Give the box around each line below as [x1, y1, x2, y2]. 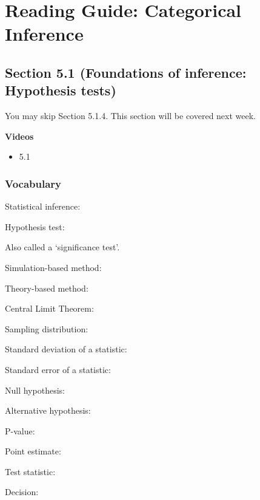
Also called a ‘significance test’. [5, 241, 120, 253]
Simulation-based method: [5, 261, 102, 273]
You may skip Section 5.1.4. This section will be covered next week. [5, 109, 256, 122]
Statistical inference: [5, 200, 81, 213]
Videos [5, 129, 34, 142]
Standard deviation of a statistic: [5, 343, 127, 355]
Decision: [5, 485, 39, 498]
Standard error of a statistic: [5, 363, 111, 375]
